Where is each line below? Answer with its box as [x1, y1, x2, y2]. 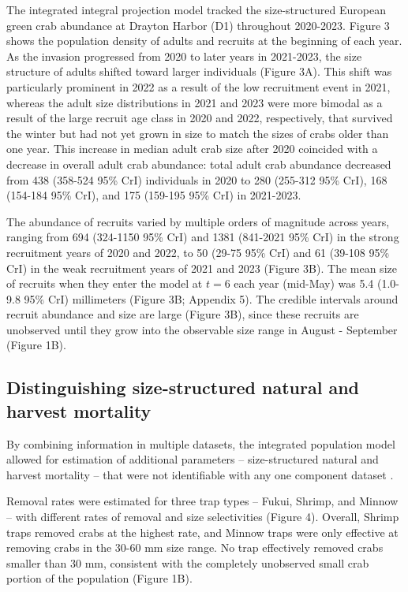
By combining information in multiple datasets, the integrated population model [6, 435, 395, 452]
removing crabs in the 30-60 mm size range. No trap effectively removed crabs [6, 539, 384, 556]
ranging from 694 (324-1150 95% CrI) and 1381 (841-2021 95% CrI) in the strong [6, 229, 399, 245]
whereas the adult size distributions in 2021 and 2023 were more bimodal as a [6, 94, 383, 110]
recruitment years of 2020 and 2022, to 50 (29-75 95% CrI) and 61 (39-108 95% [6, 244, 390, 260]
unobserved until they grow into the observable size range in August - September [6, 321, 398, 337]
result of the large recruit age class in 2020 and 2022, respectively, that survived [6, 110, 393, 126]
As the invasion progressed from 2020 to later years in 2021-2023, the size [6, 47, 362, 64]
